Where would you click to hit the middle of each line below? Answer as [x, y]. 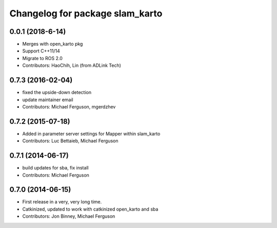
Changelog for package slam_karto [86, 13]
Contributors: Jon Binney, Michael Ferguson [69, 216]
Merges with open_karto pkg [53, 44]
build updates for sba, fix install [56, 168]
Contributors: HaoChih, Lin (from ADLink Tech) [72, 65]
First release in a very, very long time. [62, 202]
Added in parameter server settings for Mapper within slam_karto [91, 134]
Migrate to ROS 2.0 [42, 58]
